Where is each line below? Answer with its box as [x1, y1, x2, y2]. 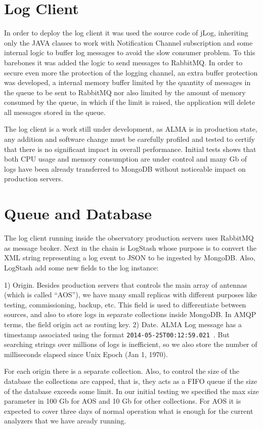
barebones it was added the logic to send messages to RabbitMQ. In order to [4, 57, 243, 67]
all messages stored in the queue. [4, 106, 106, 117]
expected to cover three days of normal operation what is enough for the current [4, 405, 253, 416]
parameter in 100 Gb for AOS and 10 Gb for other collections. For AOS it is [4, 396, 241, 406]
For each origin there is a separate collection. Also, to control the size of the [4, 366, 239, 376]
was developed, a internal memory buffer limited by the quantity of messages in [4, 77, 251, 88]
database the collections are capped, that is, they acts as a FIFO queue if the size [4, 375, 257, 386]
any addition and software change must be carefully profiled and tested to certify [4, 134, 255, 144]
